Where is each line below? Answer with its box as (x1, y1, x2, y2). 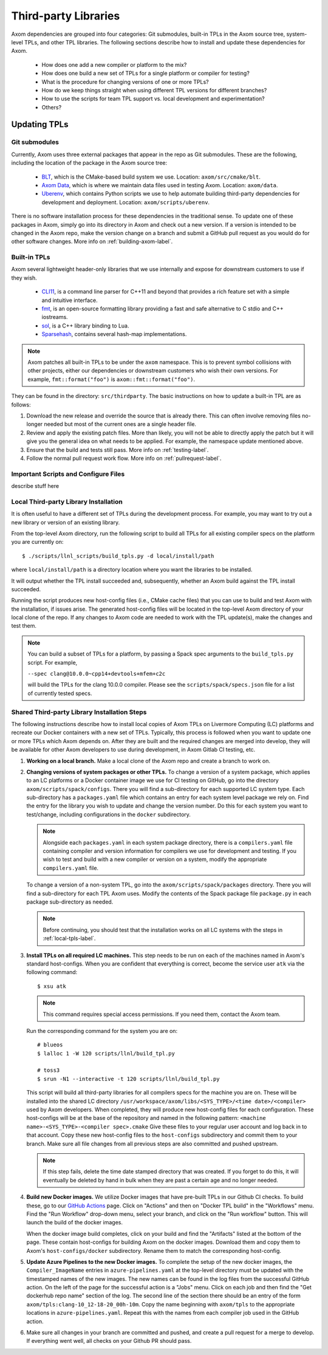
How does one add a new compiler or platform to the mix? (41, 61, 187, 68)
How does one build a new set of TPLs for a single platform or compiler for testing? (41, 70, 250, 77)
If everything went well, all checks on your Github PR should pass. (26, 1337, 192, 1345)
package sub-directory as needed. (26, 898, 114, 905)
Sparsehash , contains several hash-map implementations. (41, 331, 187, 338)
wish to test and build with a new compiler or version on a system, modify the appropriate (43, 856, 267, 863)
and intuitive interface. (41, 297, 98, 304)
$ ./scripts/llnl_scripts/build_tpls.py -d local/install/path (22, 552, 214, 559)
